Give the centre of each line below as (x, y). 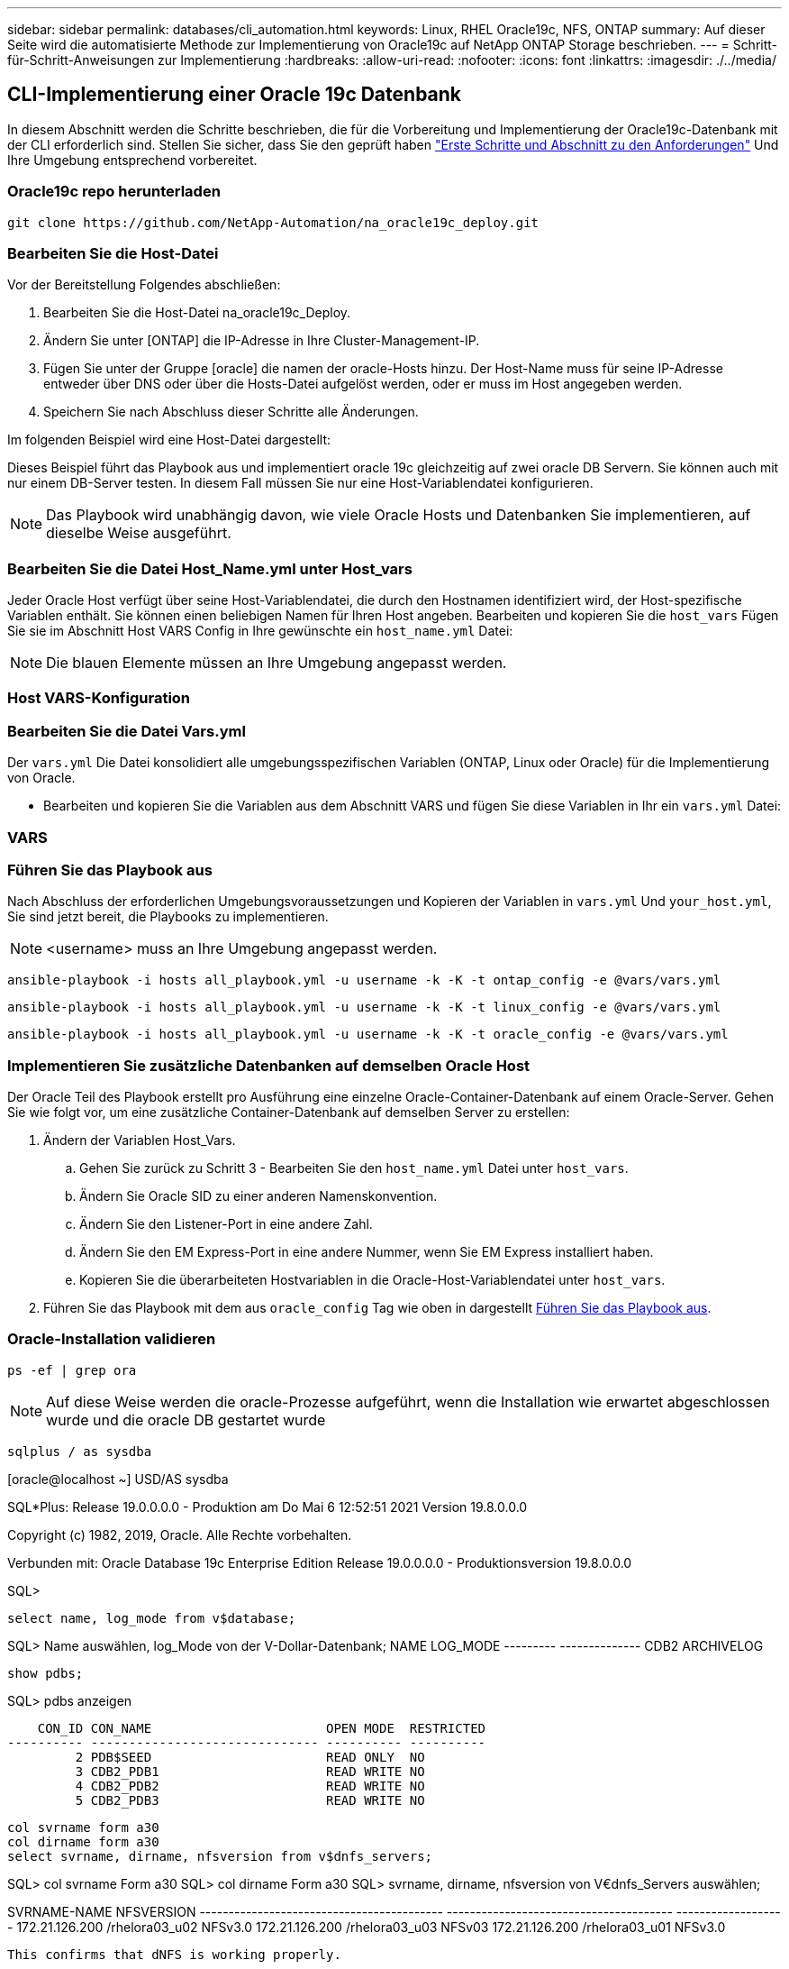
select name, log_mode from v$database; (152, 1618)
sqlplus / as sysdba (80, 1451)
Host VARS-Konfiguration (99, 698)
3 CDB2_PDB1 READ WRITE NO (250, 1771)
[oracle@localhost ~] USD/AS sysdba (118, 1479)
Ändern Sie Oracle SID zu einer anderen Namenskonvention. (258, 1196)
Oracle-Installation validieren (112, 1339)
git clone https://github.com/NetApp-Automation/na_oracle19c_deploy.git (273, 222)
